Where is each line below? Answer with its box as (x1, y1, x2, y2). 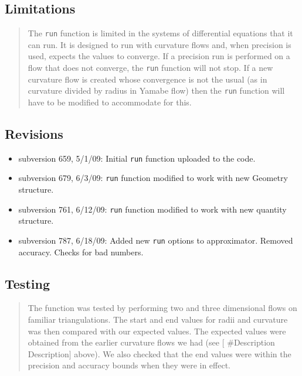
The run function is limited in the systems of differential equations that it (28, 27, 293, 39)
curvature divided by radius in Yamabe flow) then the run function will (28, 84, 285, 97)
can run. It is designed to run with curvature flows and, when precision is (28, 38, 291, 50)
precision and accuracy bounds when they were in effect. (28, 359, 230, 371)
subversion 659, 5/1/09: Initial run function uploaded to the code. (18, 152, 256, 164)
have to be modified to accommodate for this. (28, 95, 192, 108)
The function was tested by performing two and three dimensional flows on (28, 302, 297, 314)
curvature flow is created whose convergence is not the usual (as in (28, 73, 267, 85)
